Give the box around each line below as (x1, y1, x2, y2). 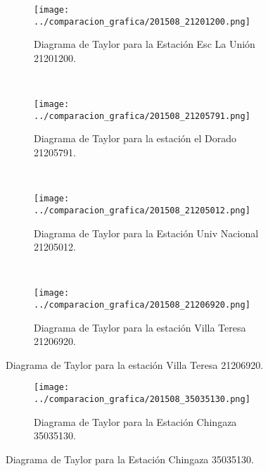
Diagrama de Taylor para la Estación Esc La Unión (34, 37, 255, 51)
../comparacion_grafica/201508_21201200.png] (34, 16, 250, 27)
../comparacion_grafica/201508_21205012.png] (34, 205, 250, 215)
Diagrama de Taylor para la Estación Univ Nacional (34, 225, 259, 240)
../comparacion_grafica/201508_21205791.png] (34, 111, 250, 121)
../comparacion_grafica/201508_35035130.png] (34, 394, 250, 405)
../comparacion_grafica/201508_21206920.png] (34, 299, 250, 310)
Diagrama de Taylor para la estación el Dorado (34, 131, 237, 146)
